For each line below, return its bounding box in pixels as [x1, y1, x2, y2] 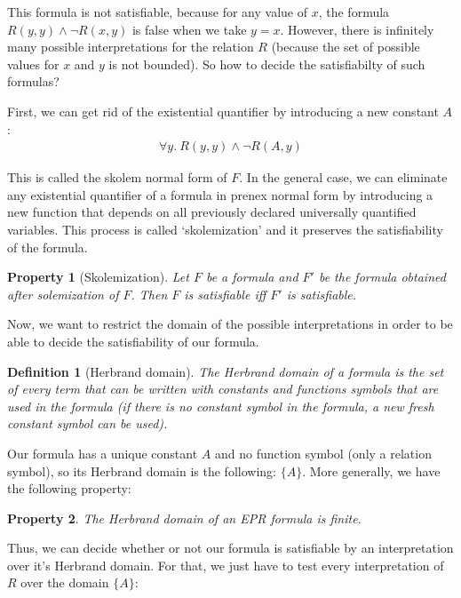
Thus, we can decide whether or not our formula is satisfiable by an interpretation [7, 538, 454, 557]
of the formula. [7, 237, 88, 256]
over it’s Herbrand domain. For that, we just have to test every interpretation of [7, 555, 444, 574]
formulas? [7, 72, 60, 91]
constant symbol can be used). [7, 414, 168, 433]
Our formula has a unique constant [7, 443, 198, 462]
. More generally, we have [302, 461, 441, 480]
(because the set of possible [271, 37, 420, 56]
